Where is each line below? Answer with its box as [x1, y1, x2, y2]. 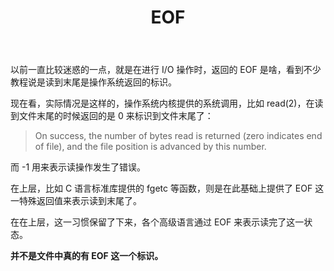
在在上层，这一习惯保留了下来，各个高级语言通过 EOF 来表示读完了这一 [10, 216, 305, 228]
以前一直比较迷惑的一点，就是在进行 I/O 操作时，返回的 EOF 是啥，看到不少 [10, 64, 322, 76]
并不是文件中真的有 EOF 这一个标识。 [10, 250, 164, 262]
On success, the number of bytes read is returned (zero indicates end [34, 130, 323, 142]
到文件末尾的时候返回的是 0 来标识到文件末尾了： [10, 110, 214, 122]
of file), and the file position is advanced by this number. [34, 141, 267, 153]
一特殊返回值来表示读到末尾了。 [10, 195, 142, 207]
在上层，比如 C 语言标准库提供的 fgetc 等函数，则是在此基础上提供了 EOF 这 [10, 182, 325, 195]
